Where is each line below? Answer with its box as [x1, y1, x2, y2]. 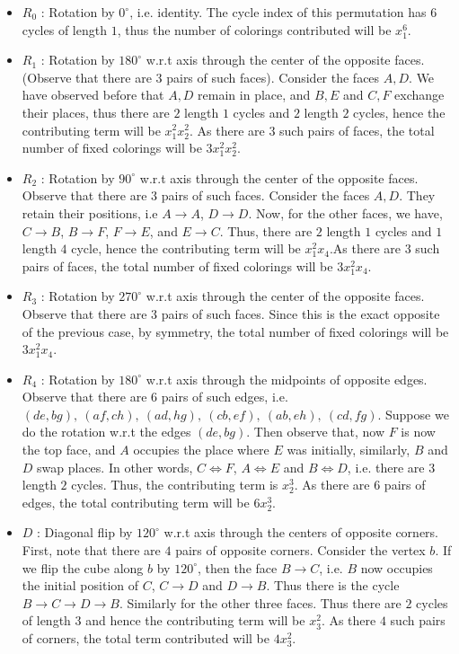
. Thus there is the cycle [266, 576, 400, 595]
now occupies [360, 558, 433, 577]
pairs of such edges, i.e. [161, 387, 288, 406]
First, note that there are [22, 541, 161, 560]
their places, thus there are [22, 102, 170, 121]
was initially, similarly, [287, 440, 410, 459]
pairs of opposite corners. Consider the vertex [175, 541, 426, 560]
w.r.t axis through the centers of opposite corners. [163, 523, 438, 542]
